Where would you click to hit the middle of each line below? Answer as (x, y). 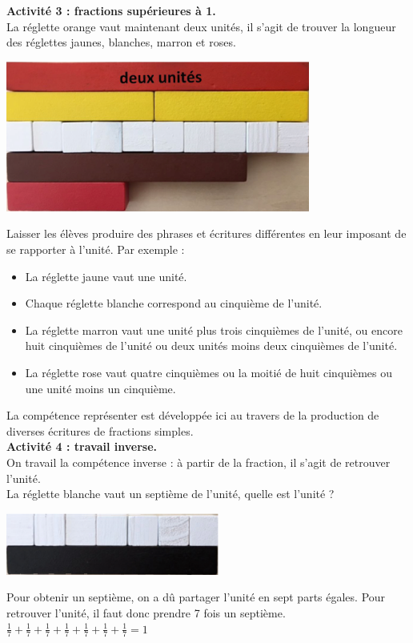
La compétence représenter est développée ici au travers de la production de (193, 415)
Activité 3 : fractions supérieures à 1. (111, 10)
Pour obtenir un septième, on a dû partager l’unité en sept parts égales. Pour (196, 597)
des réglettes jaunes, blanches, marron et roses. (121, 42)
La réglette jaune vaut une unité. (106, 276)
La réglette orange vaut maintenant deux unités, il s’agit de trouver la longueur (201, 26)
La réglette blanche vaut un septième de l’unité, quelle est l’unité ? (170, 494)
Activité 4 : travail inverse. (82, 446)
